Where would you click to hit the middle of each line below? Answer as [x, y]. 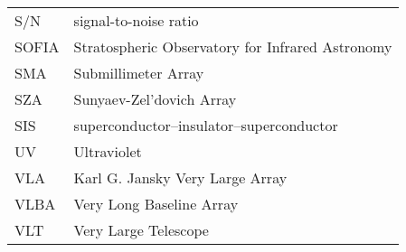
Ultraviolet [108, 151]
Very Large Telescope [141, 230]
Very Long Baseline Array [156, 204]
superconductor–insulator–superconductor [206, 125]
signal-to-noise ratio [136, 20]
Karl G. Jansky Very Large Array [180, 177]
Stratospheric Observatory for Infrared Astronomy [233, 47]
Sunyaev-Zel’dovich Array [155, 99]
